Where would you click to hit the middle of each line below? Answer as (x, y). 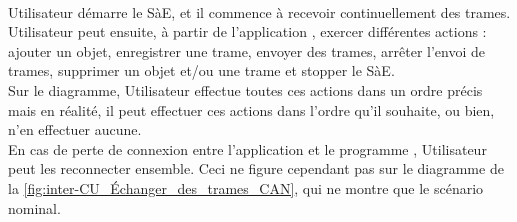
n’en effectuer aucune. (75, 129)
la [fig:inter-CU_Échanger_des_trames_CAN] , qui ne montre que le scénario (246, 187)
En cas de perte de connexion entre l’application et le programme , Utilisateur (247, 148)
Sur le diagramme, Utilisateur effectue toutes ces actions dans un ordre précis (245, 89)
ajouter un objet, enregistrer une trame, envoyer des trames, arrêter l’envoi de (246, 50)
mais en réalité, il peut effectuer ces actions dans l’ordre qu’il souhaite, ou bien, (251, 109)
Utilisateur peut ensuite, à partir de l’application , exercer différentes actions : (247, 31)
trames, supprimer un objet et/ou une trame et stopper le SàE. (201, 70)
